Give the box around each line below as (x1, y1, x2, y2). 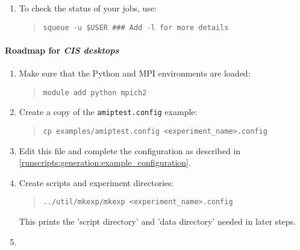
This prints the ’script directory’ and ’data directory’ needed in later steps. (19, 215, 296, 228)
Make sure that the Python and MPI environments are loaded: (19, 67, 251, 80)
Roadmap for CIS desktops (5, 43, 119, 56)
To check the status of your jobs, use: (19, 2, 157, 14)
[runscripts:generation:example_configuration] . (19, 156, 191, 169)
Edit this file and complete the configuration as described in (19, 144, 241, 157)
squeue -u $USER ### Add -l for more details (43, 23, 229, 32)
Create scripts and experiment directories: (19, 176, 174, 189)
